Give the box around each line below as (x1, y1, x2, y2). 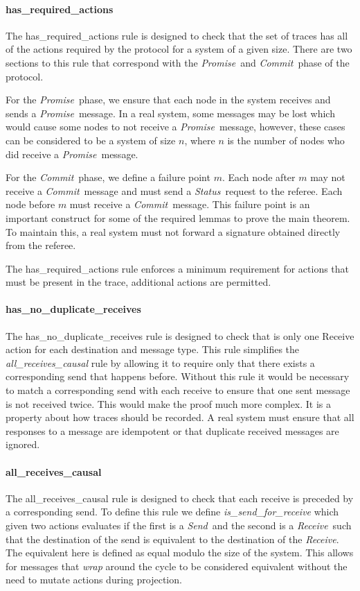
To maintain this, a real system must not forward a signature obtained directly (6, 224, 341, 239)
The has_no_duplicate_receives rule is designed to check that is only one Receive (6, 328, 354, 343)
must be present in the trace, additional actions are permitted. (6, 275, 271, 289)
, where (184, 132, 215, 147)
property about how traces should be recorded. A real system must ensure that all (6, 410, 354, 425)
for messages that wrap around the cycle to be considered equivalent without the (6, 558, 348, 573)
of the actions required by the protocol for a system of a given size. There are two (6, 42, 352, 56)
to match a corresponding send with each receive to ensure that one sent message (6, 383, 350, 397)
